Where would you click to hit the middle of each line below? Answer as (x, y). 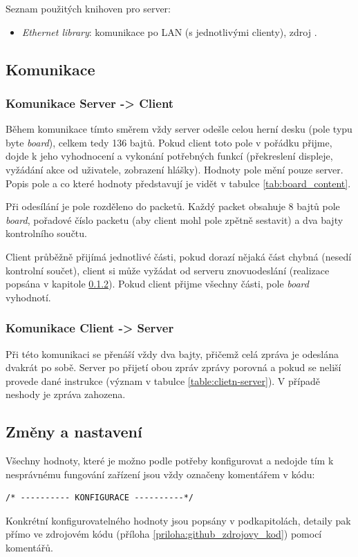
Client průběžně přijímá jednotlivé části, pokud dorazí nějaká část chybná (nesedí (179, 256)
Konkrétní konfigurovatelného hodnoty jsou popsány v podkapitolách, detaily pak (178, 520)
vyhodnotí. (28, 297)
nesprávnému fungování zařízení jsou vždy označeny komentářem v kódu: (160, 474)
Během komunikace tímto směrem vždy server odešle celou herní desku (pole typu (179, 129)
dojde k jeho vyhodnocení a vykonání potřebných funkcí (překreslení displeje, (169, 156)
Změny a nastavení (74, 432)
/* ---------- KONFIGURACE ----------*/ (100, 498)
